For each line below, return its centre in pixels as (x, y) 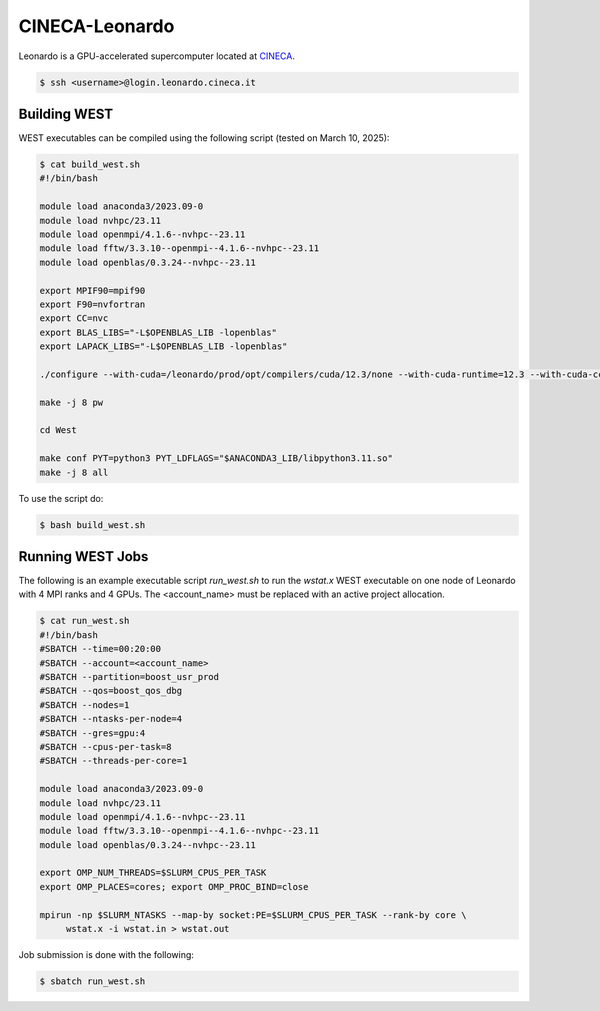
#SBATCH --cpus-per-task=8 (105, 746)
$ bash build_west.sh (92, 524)
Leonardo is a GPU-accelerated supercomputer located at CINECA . (156, 56)
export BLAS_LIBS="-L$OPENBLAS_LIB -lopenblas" (158, 332)
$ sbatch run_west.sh (92, 981)
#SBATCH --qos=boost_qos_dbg (111, 691)
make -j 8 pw (71, 402)
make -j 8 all (74, 472)
